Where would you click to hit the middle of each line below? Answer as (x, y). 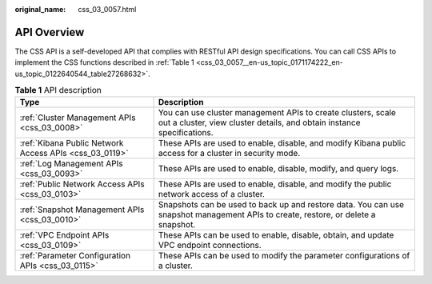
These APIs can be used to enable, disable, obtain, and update (276, 235)
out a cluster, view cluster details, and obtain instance (259, 122)
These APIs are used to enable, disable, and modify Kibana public (282, 143)
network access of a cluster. (212, 194)
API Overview (50, 32)
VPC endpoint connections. (210, 246)
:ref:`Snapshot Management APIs (82, 210)
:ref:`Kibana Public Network (72, 143)
